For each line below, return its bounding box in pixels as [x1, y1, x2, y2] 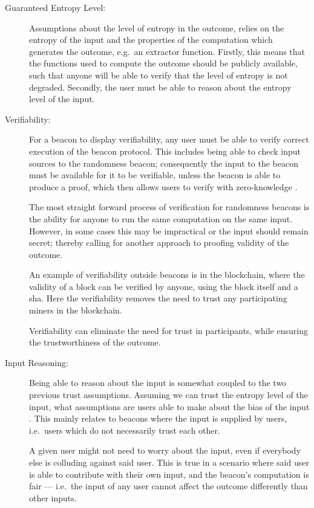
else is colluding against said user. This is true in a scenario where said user [29, 456, 309, 468]
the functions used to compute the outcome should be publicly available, [29, 57, 298, 69]
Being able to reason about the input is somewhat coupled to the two [29, 376, 287, 389]
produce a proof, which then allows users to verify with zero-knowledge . [29, 180, 298, 193]
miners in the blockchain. [29, 304, 122, 317]
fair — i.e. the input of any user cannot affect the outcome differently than [29, 480, 308, 492]
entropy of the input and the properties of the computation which [29, 33, 273, 46]
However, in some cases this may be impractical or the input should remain [29, 224, 309, 237]
